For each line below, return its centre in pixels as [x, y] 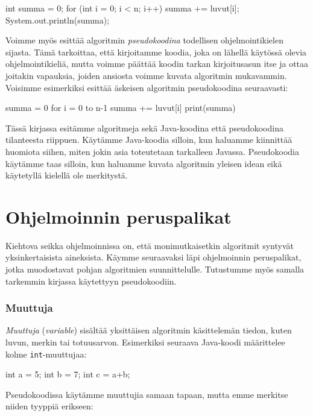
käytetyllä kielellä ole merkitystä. [67, 175]
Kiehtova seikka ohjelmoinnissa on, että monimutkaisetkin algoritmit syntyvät [150, 245]
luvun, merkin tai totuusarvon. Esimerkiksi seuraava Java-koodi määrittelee [145, 342]
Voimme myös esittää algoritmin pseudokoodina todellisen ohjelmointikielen [144, 40]
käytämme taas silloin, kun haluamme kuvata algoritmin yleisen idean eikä [144, 163]
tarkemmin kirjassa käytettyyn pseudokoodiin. [91, 281]
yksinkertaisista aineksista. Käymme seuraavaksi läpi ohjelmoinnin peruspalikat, [153, 257]
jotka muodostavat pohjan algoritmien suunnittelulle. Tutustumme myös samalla [155, 269]
